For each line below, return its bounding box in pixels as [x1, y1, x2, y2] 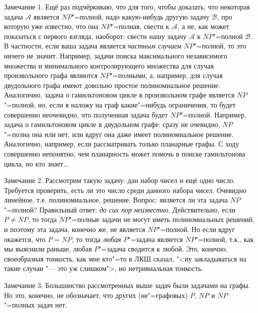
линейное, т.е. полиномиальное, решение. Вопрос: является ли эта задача [4, 194, 228, 205]
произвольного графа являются [4, 70, 98, 80]
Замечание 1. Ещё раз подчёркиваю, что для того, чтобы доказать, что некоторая [4, 1, 250, 11]
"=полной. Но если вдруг [157, 224, 235, 234]
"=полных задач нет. [4, 299, 67, 310]
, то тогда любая [71, 233, 121, 244]
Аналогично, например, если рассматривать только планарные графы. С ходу [4, 138, 239, 149]
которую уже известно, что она [4, 21, 98, 31]
